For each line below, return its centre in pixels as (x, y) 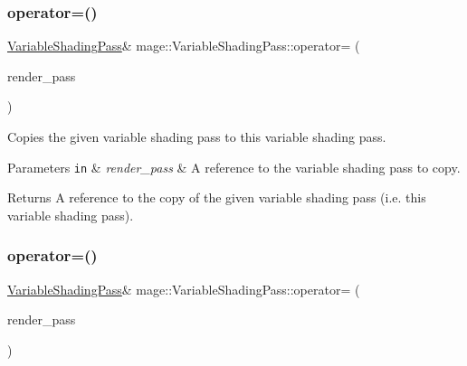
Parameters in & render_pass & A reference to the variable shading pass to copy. (234, 167)
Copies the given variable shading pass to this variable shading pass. (197, 136)
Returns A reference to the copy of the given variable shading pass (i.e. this (217, 197)
